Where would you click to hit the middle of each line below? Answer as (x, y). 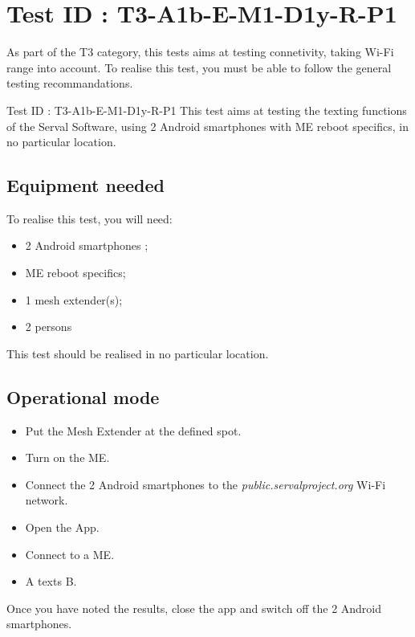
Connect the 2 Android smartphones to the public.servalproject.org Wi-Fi (205, 484)
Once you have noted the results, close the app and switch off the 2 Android (194, 608)
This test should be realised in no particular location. (138, 353)
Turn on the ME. (67, 457)
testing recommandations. (70, 83)
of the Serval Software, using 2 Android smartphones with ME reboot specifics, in (207, 126)
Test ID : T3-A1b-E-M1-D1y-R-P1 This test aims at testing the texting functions (207, 110)
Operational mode (83, 396)
